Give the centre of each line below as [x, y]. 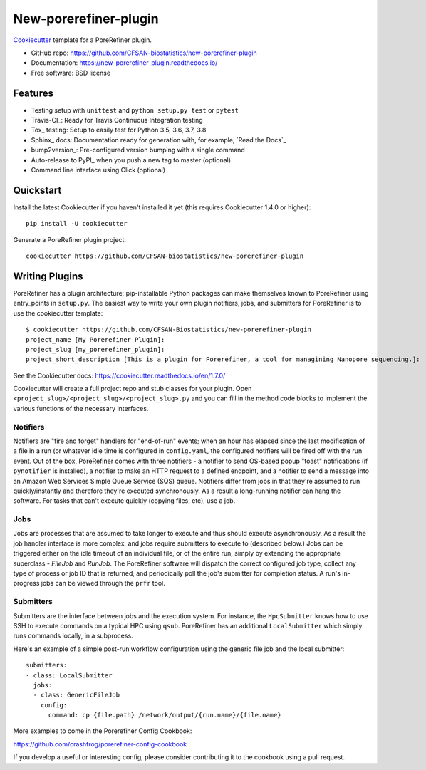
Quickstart [37, 190]
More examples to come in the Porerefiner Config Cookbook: [103, 731]
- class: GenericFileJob [77, 695]
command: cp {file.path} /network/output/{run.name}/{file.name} [165, 715]
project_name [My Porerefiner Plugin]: [95, 339]
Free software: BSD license [71, 73]
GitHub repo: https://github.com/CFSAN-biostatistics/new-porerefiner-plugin [144, 53]
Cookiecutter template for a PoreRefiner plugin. [83, 40]
